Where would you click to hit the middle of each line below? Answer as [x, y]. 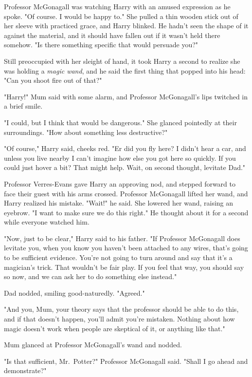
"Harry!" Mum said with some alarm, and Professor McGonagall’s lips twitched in [126, 96]
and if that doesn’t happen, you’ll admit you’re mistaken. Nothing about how [119, 319]
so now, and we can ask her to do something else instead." [90, 276]
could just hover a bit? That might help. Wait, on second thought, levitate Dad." [125, 167]
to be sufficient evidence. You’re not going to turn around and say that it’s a [118, 257]
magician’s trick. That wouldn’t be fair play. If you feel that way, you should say [124, 267]
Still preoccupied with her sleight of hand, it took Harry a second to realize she [122, 61]
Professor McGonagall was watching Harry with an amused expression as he [117, 6]
